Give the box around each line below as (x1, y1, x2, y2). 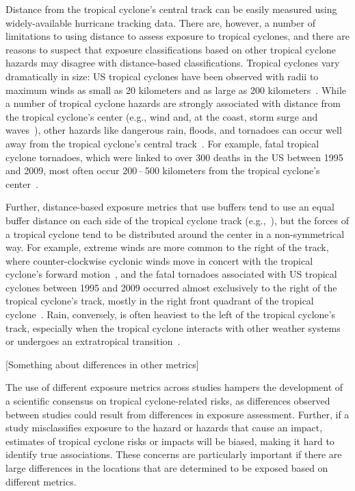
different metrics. (5, 474, 77, 488)
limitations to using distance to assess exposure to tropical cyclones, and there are (5, 29, 350, 43)
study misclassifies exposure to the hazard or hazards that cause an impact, (5, 420, 323, 435)
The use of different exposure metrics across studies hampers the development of (5, 380, 343, 394)
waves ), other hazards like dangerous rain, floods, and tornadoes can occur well (5, 123, 342, 137)
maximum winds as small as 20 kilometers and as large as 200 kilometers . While (5, 82, 347, 97)
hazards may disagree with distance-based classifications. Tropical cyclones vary (5, 56, 340, 70)
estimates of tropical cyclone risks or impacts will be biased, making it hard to (5, 433, 334, 448)
